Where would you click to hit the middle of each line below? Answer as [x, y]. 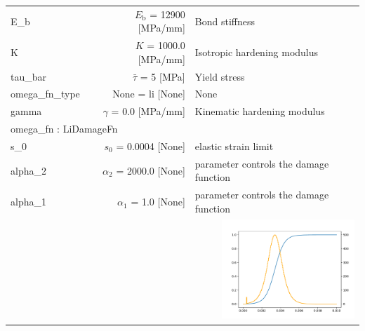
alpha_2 [28, 170]
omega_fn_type [45, 94]
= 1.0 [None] [158, 202]
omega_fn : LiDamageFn [64, 129]
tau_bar [29, 76]
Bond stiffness [225, 21]
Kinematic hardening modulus [260, 111]
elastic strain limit [234, 146]
